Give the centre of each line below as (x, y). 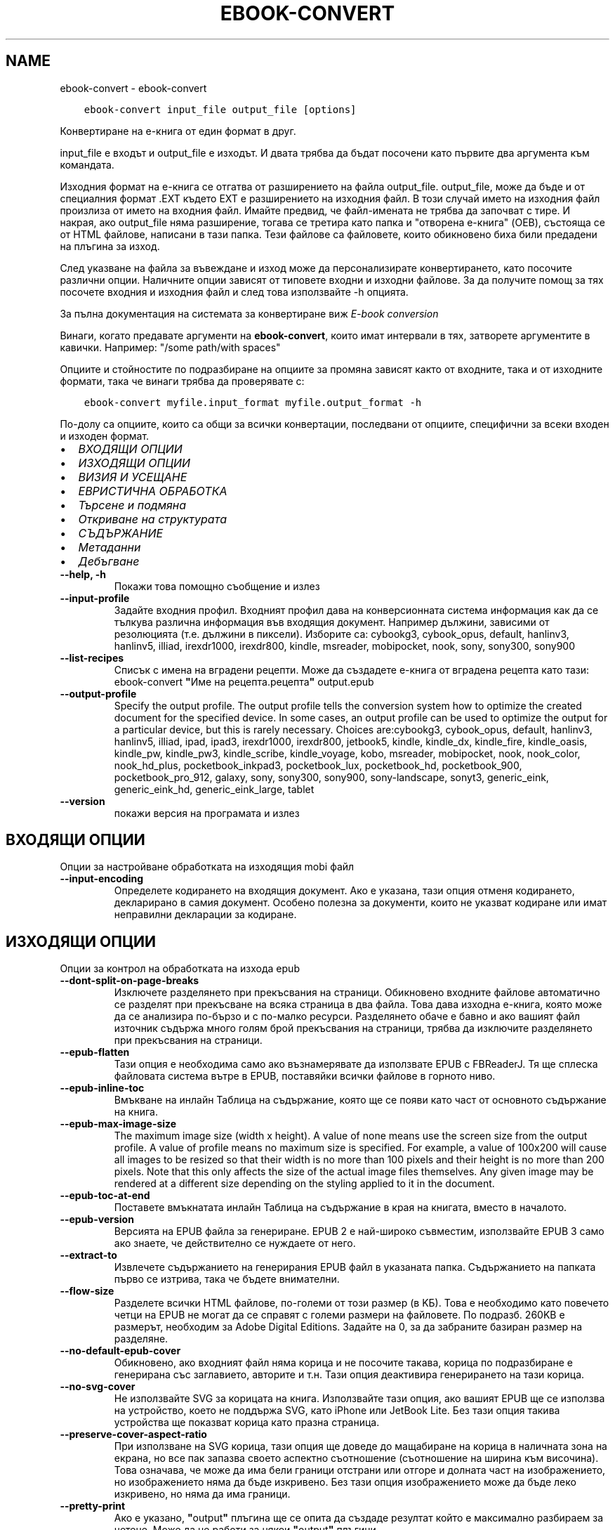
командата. (87, 164)
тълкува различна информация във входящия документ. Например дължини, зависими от (332, 622)
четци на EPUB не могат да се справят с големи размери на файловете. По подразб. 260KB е (339, 1315)
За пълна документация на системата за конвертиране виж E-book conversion (249, 313)
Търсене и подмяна (132, 505)
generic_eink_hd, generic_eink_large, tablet (214, 789)
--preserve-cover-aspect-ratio (133, 1434)
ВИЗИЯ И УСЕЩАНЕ (133, 477)
